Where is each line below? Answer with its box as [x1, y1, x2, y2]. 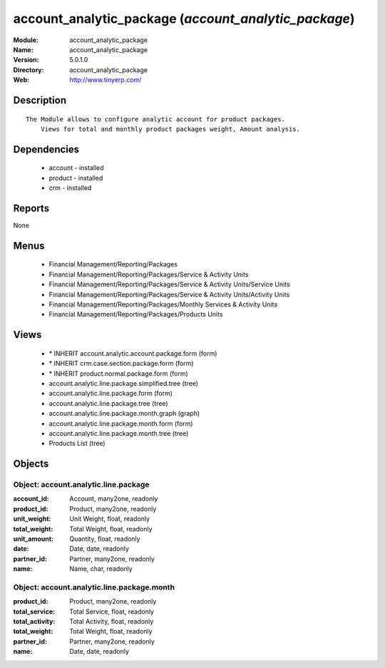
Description [13, 94, 67, 106]
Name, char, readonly [69, 564, 133, 573]
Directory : [13, 65, 44, 74]
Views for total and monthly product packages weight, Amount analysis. [40, 125, 301, 133]
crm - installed [48, 184, 92, 192]
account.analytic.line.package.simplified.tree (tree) [48, 379, 199, 387]
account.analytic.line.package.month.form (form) [48, 419, 193, 428]
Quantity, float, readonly [69, 534, 140, 543]
